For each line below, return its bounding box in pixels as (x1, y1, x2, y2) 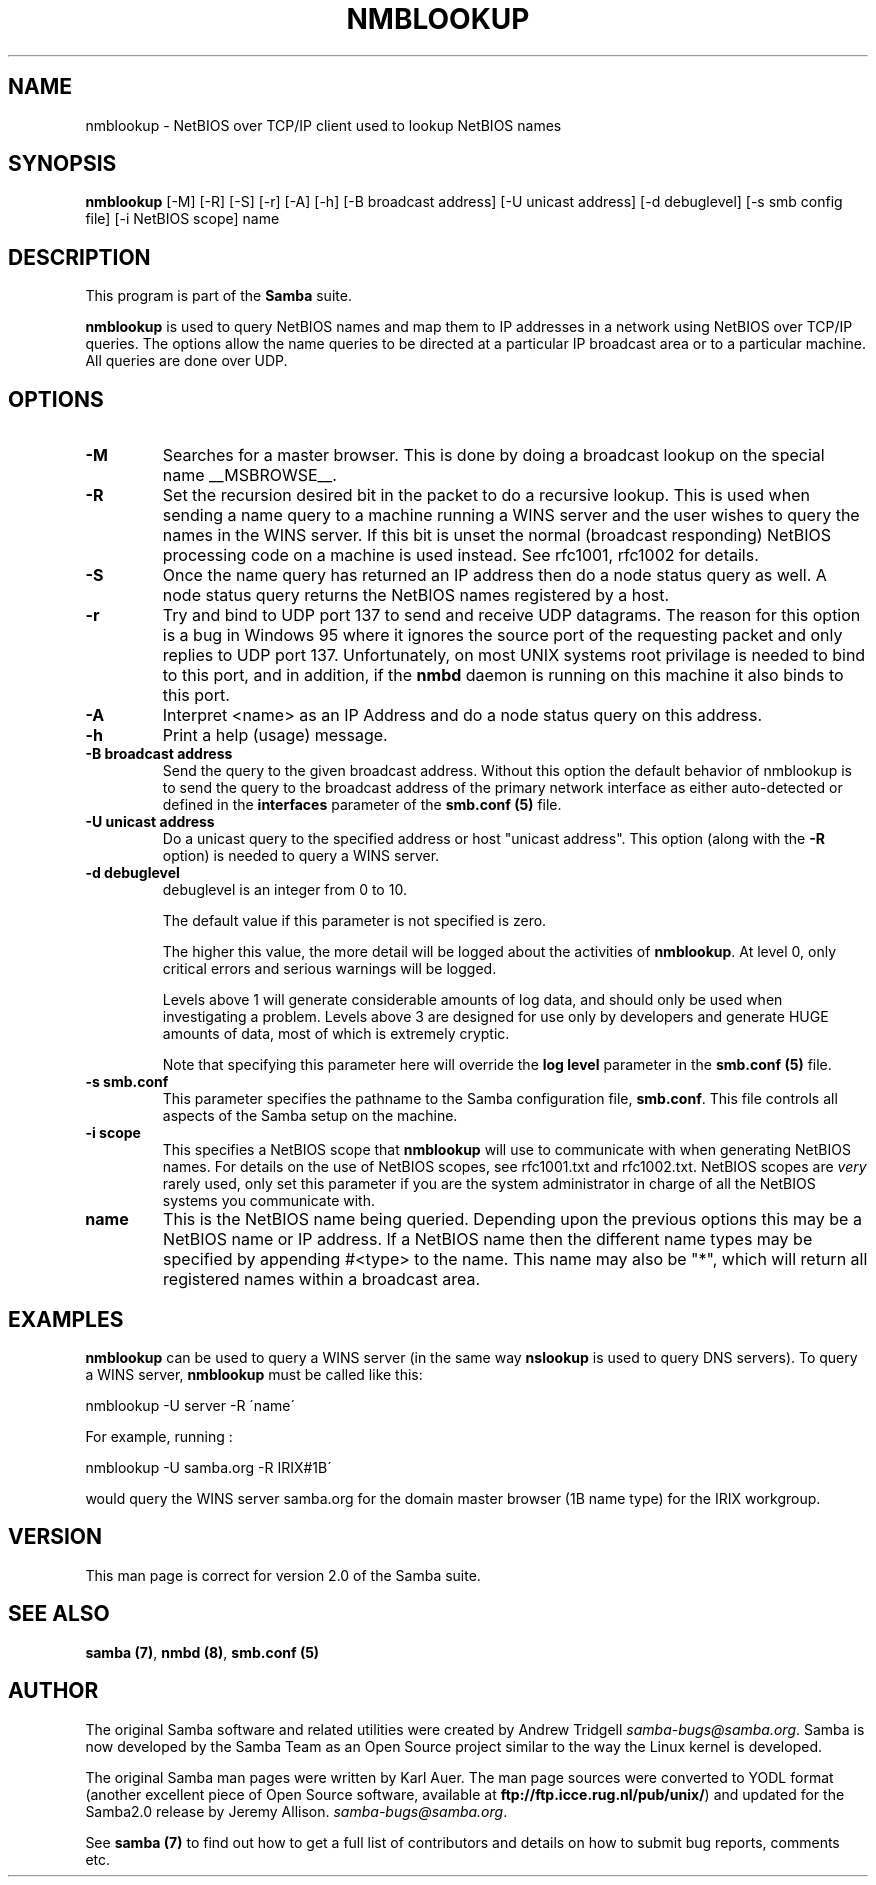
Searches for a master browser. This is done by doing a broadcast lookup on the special (162, 445, 825, 466)
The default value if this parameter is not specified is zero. (162, 912, 547, 930)
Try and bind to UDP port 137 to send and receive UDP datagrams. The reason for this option (162, 605, 861, 626)
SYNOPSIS (8, 151, 117, 177)
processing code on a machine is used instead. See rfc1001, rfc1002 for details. (162, 545, 759, 566)
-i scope (85, 1124, 141, 1142)
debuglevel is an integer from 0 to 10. (162, 881, 407, 899)
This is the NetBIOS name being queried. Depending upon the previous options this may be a (163, 1209, 862, 1230)
